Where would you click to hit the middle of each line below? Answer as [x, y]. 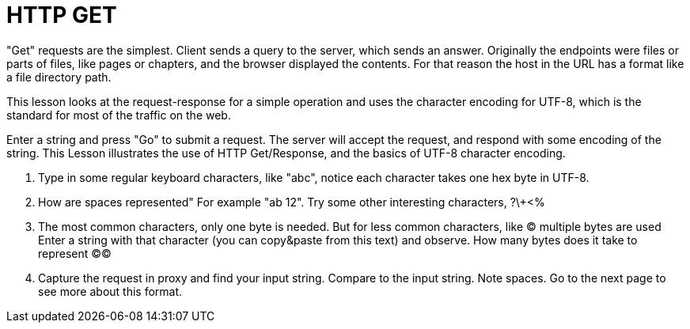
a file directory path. [59, 77]
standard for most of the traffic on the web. [119, 115]
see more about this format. [110, 291]
